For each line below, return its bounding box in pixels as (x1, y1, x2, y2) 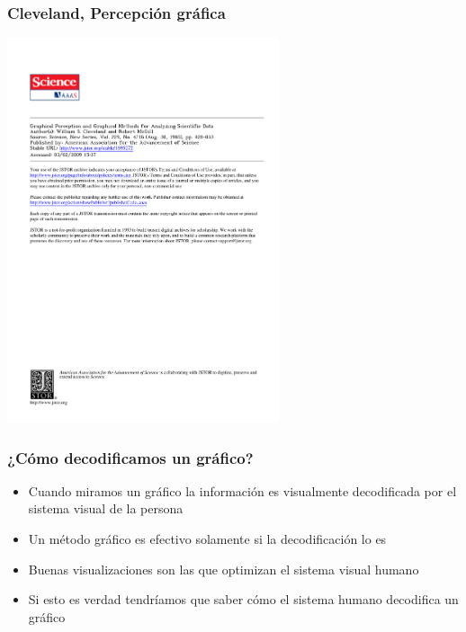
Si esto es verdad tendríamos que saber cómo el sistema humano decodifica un (28, 590, 459, 609)
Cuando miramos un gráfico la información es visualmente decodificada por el (28, 481, 457, 500)
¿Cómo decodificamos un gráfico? (7, 446, 254, 468)
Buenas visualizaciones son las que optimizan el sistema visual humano (28, 559, 419, 578)
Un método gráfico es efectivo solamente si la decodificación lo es (28, 530, 387, 548)
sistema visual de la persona (28, 499, 184, 518)
